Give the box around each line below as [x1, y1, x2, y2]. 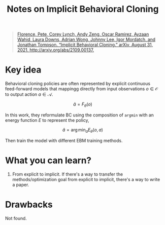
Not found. [5, 215, 27, 221]
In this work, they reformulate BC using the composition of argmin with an [5, 112, 154, 118]
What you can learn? [5, 154, 92, 166]
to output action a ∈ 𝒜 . [5, 91, 53, 97]
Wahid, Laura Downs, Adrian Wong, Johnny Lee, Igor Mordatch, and [17, 37, 156, 42]
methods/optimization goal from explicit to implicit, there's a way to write [12, 176, 160, 182]
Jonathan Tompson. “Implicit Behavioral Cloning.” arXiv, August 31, [17, 42, 153, 48]
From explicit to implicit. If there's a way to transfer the [12, 171, 123, 177]
